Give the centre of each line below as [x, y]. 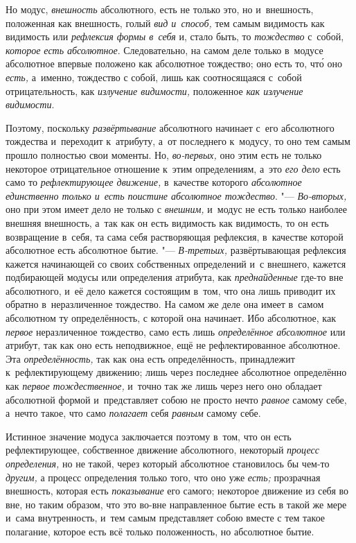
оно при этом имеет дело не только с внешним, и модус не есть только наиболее [176, 209]
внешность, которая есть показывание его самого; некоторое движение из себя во [177, 491]
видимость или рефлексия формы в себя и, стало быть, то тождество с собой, [175, 36]
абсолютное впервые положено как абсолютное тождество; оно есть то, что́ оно [174, 63]
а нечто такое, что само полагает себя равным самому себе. [133, 413]
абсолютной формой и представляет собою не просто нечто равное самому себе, [176, 399]
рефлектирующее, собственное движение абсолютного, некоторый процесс [162, 450]
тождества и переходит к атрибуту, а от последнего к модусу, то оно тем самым [178, 141]
